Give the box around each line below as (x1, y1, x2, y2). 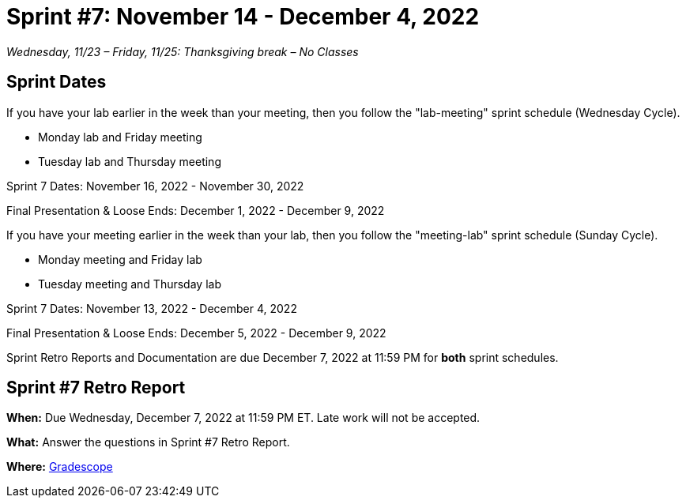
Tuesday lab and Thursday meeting (38, 154, 221, 168)
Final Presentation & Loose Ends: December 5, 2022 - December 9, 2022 (6, 325, 386, 340)
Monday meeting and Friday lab (38, 252, 202, 266)
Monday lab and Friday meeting (38, 130, 202, 144)
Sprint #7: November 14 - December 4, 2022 (6, 3, 480, 30)
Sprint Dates (6, 72, 107, 92)
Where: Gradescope (6, 460, 113, 474)
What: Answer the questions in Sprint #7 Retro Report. (6, 435, 290, 449)
